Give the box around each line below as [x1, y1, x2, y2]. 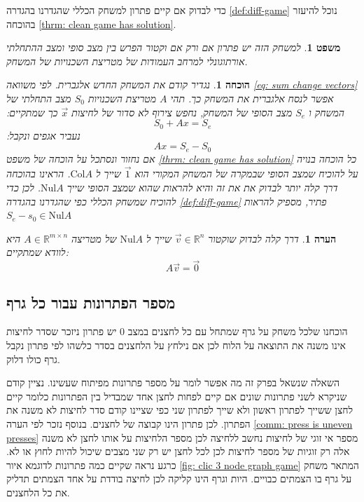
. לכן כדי [6, 180, 41, 195]
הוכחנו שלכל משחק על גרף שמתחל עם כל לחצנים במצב [127, 324, 348, 339]
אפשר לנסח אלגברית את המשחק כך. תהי [170, 90, 334, 105]
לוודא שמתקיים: [6, 245, 69, 259]
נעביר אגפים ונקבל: [6, 128, 80, 142]
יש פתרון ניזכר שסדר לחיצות [6, 324, 117, 339]
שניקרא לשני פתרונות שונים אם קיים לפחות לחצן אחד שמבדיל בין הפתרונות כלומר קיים [6, 388, 347, 403]
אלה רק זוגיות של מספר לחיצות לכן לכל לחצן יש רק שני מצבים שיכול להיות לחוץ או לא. [6, 444, 350, 459]
